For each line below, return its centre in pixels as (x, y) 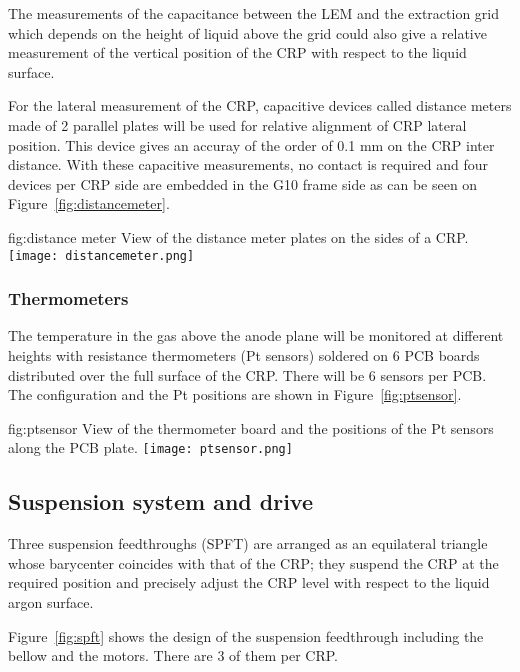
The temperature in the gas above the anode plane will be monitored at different (256, 335)
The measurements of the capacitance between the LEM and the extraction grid (254, 13)
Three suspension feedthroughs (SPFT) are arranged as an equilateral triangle (248, 543)
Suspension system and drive (160, 501)
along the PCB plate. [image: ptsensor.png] (150, 447)
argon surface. (51, 602)
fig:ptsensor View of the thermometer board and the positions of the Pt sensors (251, 427)
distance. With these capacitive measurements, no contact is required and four (248, 164)
